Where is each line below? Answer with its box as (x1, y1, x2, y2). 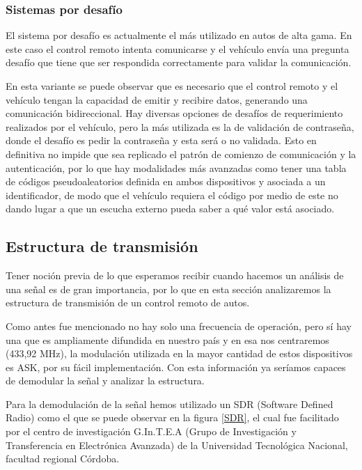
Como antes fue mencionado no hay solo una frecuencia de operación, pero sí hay (6, 318, 352, 333)
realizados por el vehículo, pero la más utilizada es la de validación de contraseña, (6, 119, 354, 134)
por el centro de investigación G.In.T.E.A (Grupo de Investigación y (6, 424, 297, 439)
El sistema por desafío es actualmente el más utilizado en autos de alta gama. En (6, 28, 352, 42)
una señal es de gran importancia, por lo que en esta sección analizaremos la (6, 281, 331, 296)
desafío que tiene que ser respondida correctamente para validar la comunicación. (6, 55, 352, 70)
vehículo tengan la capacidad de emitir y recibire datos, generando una (6, 92, 308, 107)
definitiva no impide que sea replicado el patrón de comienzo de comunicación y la (6, 146, 356, 161)
